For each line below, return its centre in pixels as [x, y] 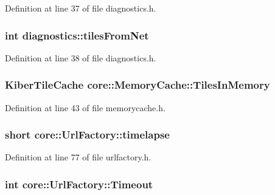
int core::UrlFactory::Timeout [79, 184]
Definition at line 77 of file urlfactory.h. [78, 157]
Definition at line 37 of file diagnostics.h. [81, 8]
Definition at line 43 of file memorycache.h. [85, 107]
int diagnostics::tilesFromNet [77, 35]
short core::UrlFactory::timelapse [87, 135]
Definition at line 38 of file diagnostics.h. [81, 57]
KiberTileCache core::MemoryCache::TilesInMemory [137, 85]
